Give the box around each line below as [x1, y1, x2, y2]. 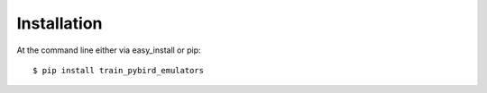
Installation [16, 13, 103, 33]
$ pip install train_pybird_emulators [32, 65, 205, 75]
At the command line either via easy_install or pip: [16, 45, 202, 55]
